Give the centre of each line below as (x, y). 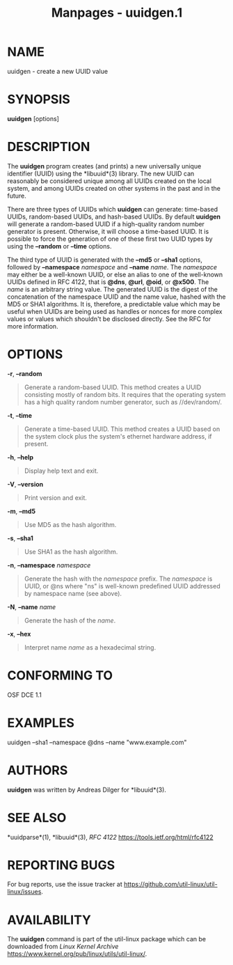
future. (17, 196)
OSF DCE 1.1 (24, 695)
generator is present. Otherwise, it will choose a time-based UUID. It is (108, 231)
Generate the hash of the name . (70, 620)
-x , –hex (19, 634)
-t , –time (20, 415)
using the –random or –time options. (59, 246)
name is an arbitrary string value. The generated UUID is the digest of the (112, 289)
